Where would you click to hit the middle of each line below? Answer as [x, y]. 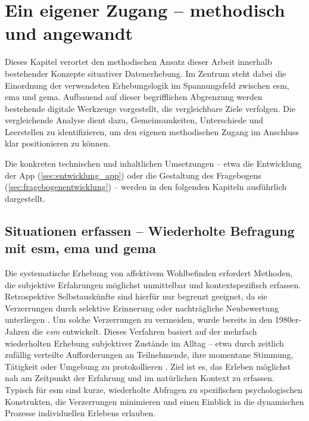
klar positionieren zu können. [58, 143]
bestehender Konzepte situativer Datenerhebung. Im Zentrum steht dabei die [146, 73]
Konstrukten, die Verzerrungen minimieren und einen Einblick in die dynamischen [154, 401]
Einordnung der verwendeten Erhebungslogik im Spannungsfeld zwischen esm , [147, 85]
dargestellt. [25, 198]
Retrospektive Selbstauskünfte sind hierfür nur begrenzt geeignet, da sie [136, 296]
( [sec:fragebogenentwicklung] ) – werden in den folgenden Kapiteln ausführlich [146, 187]
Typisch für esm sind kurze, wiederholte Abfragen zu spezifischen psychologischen [154, 389]
